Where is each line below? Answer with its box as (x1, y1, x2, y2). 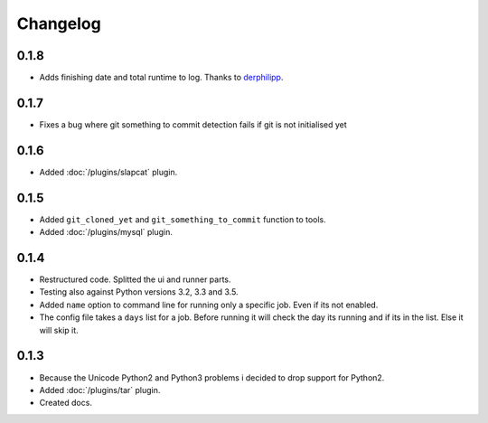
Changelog (16, 14, 101, 33)
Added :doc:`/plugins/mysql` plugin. (39, 227, 174, 238)
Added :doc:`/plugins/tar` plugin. (39, 384, 161, 395)
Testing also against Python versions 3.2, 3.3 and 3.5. (39, 287, 239, 297)
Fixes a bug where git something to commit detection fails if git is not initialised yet (39, 118, 347, 130)
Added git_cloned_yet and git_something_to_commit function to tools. (39, 213, 327, 225)
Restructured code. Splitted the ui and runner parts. (39, 274, 231, 285)
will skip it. (39, 324, 79, 335)
